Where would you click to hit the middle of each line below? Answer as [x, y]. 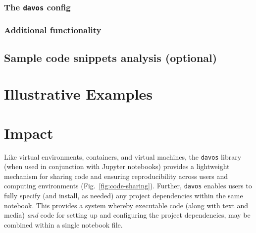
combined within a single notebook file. [63, 224]
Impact [29, 133]
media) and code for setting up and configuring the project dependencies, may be [127, 215]
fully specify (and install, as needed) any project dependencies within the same [124, 196]
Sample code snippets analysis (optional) [111, 57]
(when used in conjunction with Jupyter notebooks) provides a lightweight [117, 166]
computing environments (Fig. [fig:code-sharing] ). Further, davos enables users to [128, 186]
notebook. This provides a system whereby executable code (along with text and [126, 205]
